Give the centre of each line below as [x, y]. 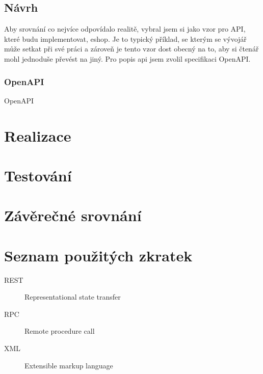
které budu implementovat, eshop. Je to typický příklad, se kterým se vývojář [125, 38]
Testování [38, 175]
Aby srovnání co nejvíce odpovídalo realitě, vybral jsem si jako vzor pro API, [125, 29]
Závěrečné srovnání [73, 215]
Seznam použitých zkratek [98, 255]
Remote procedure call [60, 331]
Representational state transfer [73, 297]
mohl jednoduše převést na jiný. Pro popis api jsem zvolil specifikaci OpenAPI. [127, 58]
